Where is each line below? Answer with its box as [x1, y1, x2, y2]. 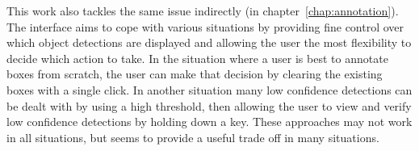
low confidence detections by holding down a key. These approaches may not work [6, 113, 413, 130]
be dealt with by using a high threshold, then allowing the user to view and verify [6, 97, 412, 114]
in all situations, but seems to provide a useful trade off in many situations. [6, 128, 379, 145]
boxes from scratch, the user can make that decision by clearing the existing [6, 65, 383, 82]
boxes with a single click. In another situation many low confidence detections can [6, 81, 413, 98]
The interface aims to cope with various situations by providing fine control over [6, 18, 404, 35]
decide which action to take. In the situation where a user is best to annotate [6, 49, 388, 66]
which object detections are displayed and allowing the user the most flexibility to [6, 34, 412, 51]
